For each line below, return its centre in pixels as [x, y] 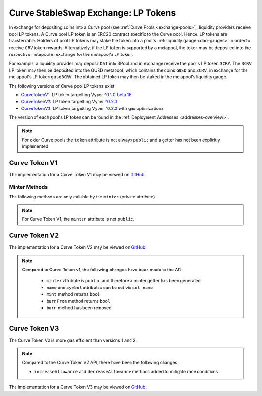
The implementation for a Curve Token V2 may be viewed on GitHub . [78, 247]
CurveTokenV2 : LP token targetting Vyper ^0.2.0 [69, 102]
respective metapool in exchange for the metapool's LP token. [71, 54]
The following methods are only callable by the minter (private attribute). [82, 197]
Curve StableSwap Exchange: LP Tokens [92, 13]
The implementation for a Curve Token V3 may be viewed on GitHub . [78, 387]
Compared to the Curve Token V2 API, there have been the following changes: [100, 362]
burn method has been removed [79, 308]
